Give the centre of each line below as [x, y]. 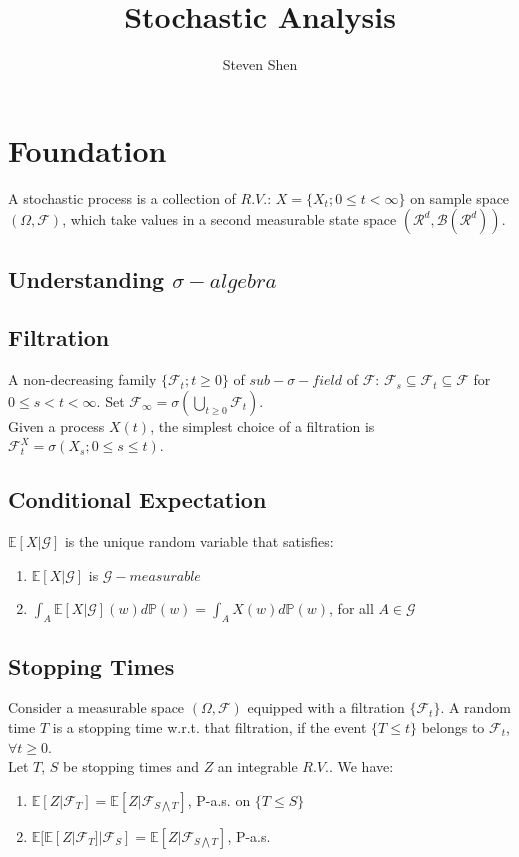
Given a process [56, 425]
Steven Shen [260, 64]
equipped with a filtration [326, 707]
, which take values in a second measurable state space [229, 219]
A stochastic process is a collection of [122, 197]
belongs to [453, 727]
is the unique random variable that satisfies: [199, 541]
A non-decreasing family [82, 379]
